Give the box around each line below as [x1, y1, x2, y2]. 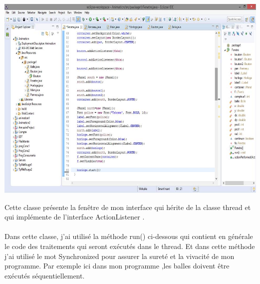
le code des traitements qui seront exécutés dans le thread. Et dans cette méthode [4, 240, 255, 251]
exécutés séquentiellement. [4, 270, 85, 280]
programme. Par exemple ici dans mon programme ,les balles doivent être [4, 260, 230, 271]
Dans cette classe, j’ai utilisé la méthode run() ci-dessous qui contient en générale [4, 231, 253, 241]
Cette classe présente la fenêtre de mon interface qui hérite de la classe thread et [4, 201, 251, 212]
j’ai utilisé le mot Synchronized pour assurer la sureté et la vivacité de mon [4, 250, 235, 261]
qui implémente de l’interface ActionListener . [4, 211, 145, 222]
